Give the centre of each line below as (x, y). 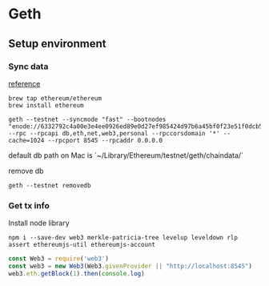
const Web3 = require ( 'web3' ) (59, 259)
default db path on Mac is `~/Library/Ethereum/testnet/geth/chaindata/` (126, 155)
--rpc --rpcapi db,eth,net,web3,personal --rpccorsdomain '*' (114, 133)
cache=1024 (26, 140)
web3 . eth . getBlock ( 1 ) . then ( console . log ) (77, 273)
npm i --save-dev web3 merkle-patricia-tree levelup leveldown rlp (123, 238)
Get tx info (29, 205)
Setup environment (57, 44)
